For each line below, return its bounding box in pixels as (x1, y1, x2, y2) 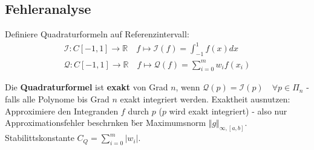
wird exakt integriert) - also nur (169, 104, 287, 117)
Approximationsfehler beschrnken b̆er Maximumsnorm (5, 116, 206, 129)
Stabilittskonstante (5, 131, 74, 144)
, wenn (175, 81, 200, 93)
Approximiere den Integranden (5, 104, 119, 117)
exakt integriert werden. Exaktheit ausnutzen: (120, 93, 290, 105)
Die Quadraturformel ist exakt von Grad (5, 81, 168, 93)
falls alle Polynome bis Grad (5, 93, 110, 105)
